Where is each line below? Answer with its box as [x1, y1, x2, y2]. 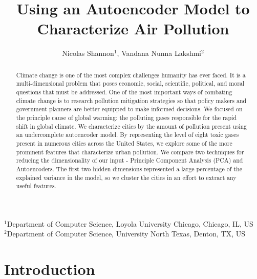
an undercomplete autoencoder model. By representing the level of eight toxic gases [16, 130, 239, 139]
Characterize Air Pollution [37, 18, 229, 39]
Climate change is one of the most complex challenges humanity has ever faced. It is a [16, 70, 246, 79]
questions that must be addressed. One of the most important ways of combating [16, 88, 232, 96]
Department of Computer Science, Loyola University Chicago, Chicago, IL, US [7, 218, 253, 229]
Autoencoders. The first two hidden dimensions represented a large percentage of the [16, 164, 242, 173]
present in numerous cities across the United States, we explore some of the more [16, 138, 232, 147]
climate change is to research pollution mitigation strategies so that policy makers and [16, 96, 247, 105]
